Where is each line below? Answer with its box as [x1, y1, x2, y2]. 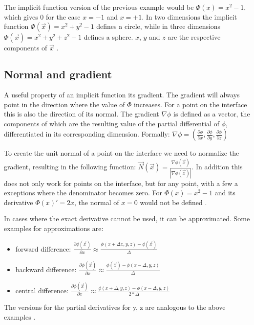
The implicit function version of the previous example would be [4, 2, 194, 12]
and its [214, 187, 235, 198]
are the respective [168, 32, 221, 42]
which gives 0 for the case [4, 11, 81, 22]
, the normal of [74, 197, 119, 207]
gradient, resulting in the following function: [4, 162, 136, 172]
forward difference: [15, 243, 71, 254]
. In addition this [191, 162, 243, 172]
